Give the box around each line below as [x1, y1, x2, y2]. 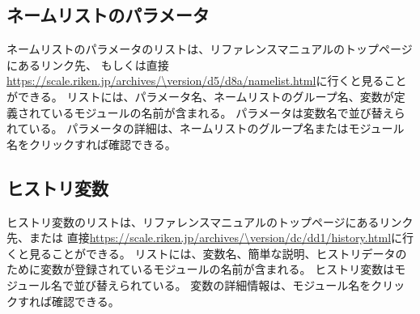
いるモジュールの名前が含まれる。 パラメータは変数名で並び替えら [51, 104, 405, 121]
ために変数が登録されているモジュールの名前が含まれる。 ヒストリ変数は [6, 261, 395, 278]
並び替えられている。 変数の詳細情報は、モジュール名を [74, 276, 371, 293]
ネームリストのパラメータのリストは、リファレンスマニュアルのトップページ [6, 40, 413, 57]
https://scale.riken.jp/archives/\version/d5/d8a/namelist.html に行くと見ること [6, 72, 407, 89]
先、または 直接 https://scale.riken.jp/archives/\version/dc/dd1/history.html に [6, 229, 403, 246]
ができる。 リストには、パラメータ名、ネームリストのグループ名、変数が [6, 87, 394, 104]
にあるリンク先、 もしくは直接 [6, 56, 169, 73]
